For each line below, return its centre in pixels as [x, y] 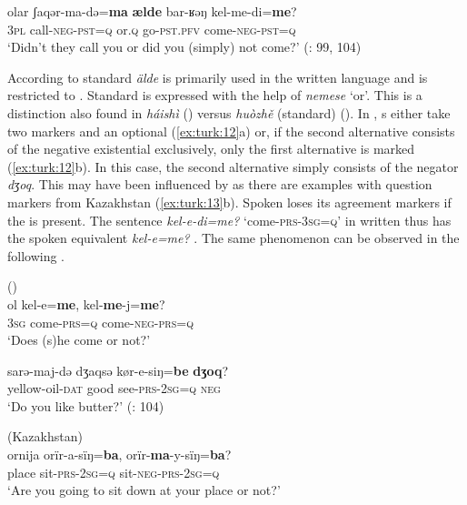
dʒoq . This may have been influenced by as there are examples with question [220, 184]
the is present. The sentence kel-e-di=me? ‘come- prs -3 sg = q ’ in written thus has [229, 220]
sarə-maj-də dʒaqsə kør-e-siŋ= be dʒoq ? [118, 370]
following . [36, 255]
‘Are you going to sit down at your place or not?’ [144, 490]
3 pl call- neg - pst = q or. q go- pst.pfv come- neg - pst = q [152, 29]
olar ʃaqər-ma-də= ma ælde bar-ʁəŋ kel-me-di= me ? [152, 11]
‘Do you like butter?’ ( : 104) [86, 405]
